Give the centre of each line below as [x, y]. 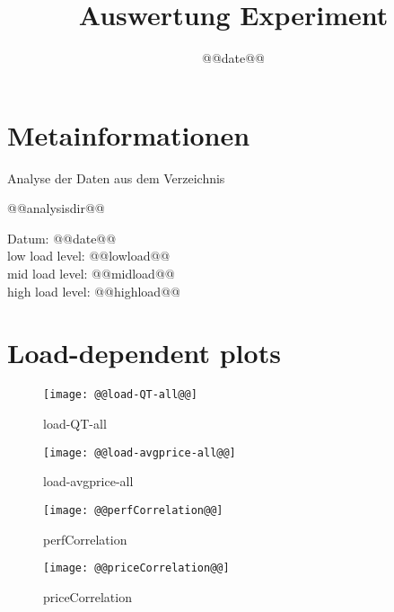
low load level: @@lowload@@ [89, 256]
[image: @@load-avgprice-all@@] [140, 452]
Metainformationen [129, 134]
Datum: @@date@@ [62, 238]
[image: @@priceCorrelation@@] [136, 568]
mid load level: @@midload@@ [91, 274]
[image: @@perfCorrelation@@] [133, 510]
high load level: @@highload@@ [94, 291]
